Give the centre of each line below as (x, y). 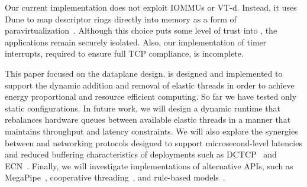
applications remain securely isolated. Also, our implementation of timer (136, 42)
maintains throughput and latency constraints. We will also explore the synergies (151, 131)
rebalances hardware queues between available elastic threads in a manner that (148, 119)
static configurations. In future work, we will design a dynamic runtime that (143, 108)
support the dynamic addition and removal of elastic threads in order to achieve (150, 85)
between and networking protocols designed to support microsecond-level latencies (153, 142)
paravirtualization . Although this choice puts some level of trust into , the (141, 30)
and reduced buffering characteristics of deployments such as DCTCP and (141, 154)
